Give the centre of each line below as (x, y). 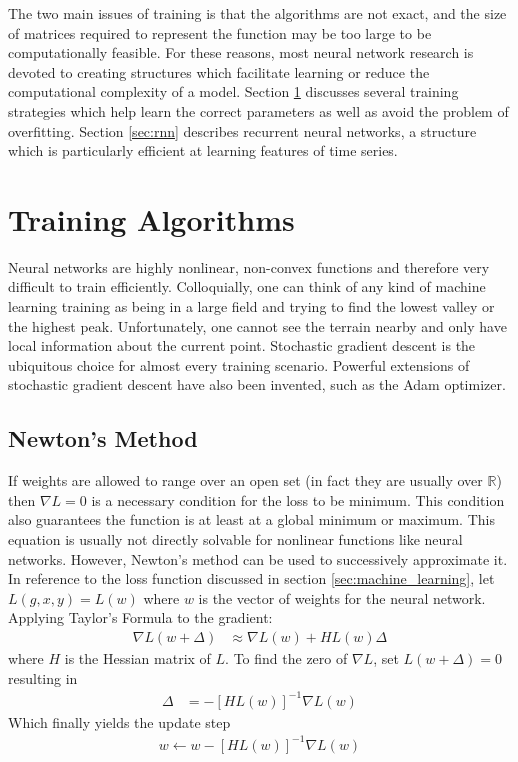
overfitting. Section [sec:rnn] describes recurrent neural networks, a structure (242, 130)
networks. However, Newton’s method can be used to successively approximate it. (258, 558)
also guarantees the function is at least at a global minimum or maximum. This (251, 519)
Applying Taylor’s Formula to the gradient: (140, 617)
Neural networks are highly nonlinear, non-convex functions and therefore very (249, 266)
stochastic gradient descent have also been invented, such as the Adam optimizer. (257, 384)
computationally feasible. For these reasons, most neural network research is (241, 52)
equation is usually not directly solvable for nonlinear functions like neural (235, 539)
